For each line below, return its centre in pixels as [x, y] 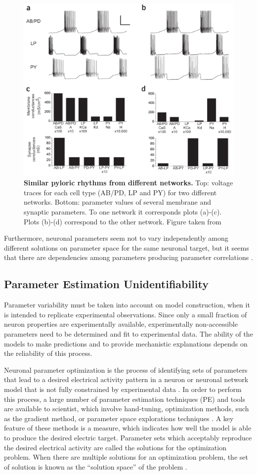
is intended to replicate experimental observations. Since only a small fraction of [126, 314]
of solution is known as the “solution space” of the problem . [96, 466]
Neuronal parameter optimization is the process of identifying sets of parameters [126, 369]
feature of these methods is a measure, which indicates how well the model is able [128, 428]
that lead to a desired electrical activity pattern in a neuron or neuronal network [126, 379]
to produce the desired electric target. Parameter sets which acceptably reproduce [128, 437]
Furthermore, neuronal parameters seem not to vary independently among [116, 238]
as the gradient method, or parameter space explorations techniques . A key [119, 418]
